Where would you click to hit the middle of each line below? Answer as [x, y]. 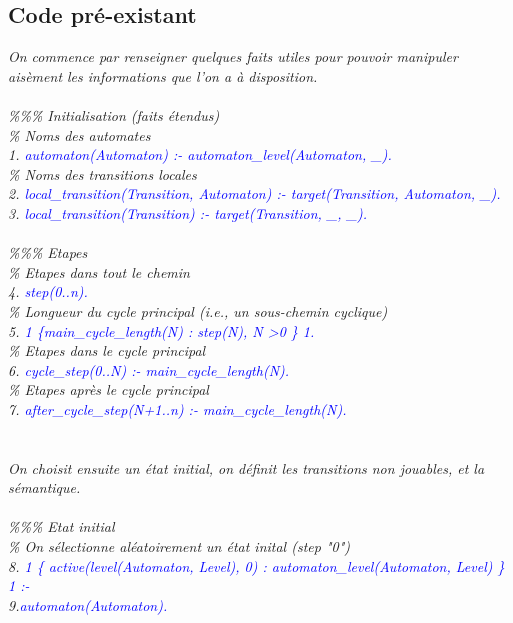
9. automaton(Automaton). [88, 604]
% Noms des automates [79, 134]
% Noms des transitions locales [102, 173]
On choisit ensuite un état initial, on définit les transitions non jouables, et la [246, 467]
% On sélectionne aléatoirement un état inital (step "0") [179, 546]
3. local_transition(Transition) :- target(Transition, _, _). [188, 212]
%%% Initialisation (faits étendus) [114, 114]
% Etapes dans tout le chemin [99, 271]
